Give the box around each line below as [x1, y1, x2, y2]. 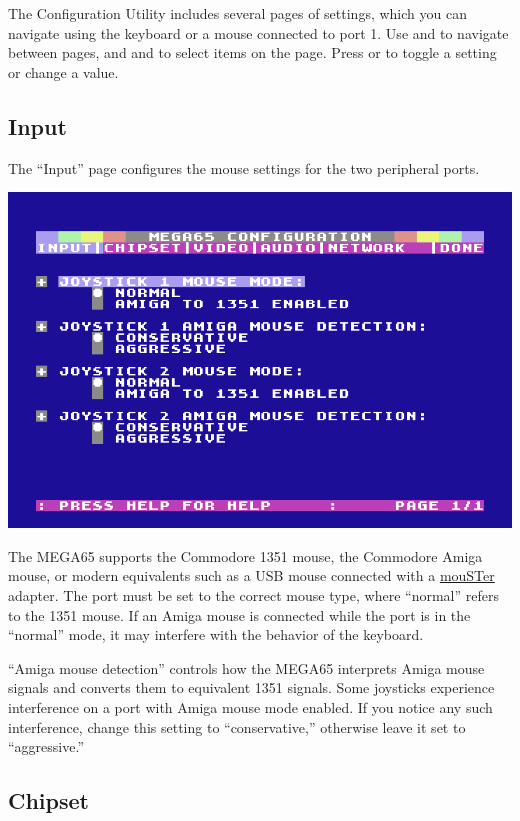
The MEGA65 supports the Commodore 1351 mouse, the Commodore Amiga [8, 545, 483, 566]
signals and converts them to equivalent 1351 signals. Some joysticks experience [8, 677, 495, 698]
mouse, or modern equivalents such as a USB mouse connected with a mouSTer [8, 565, 495, 586]
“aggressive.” [8, 736, 85, 757]
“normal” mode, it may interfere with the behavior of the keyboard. [8, 624, 424, 645]
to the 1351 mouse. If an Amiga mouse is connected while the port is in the [8, 604, 471, 625]
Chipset [8, 785, 89, 816]
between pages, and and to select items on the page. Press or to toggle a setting [8, 42, 497, 63]
